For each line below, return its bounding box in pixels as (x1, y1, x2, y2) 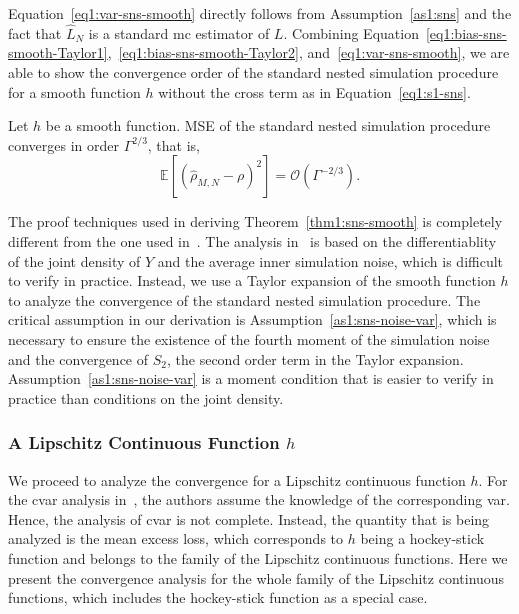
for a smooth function (8, 81, 141, 102)
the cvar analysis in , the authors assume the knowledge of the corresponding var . (8, 489, 510, 510)
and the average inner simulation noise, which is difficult (157, 250, 504, 271)
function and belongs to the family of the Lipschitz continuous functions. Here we (8, 547, 508, 568)
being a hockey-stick (360, 528, 485, 549)
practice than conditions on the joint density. (8, 387, 284, 408)
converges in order (8, 134, 120, 155)
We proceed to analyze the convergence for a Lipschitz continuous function (8, 469, 466, 490)
